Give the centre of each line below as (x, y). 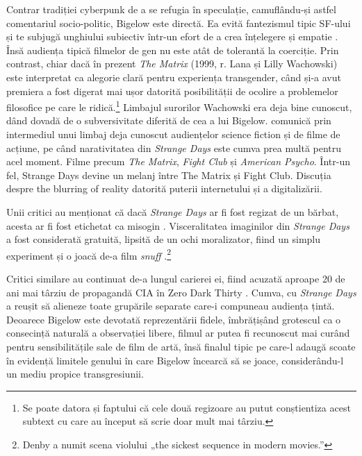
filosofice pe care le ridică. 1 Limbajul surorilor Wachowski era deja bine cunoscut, (179, 106)
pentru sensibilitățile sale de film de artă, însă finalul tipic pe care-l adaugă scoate (181, 346)
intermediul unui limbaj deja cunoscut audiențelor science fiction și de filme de (173, 134)
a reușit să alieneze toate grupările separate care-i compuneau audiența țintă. (171, 306)
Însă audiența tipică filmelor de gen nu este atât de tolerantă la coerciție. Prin (173, 50)
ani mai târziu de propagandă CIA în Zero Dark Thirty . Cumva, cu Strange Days (181, 292)
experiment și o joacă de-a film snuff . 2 (89, 254)
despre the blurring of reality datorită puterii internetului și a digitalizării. (164, 188)
